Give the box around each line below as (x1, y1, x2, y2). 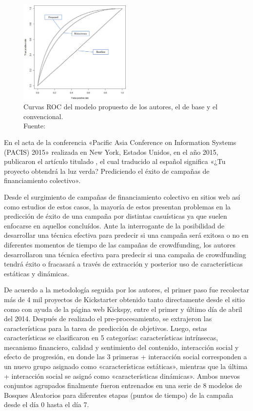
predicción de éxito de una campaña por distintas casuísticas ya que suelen (4, 211, 227, 221)
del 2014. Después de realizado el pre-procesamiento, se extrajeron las (4, 313, 212, 324)
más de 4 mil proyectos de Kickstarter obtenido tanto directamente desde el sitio (4, 294, 245, 304)
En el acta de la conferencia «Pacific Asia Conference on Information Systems (4, 137, 236, 147)
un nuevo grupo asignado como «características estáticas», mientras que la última (4, 361, 248, 371)
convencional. (23, 111, 63, 121)
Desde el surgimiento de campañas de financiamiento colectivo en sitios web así (4, 191, 240, 202)
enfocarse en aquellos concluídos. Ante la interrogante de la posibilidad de (4, 220, 225, 230)
